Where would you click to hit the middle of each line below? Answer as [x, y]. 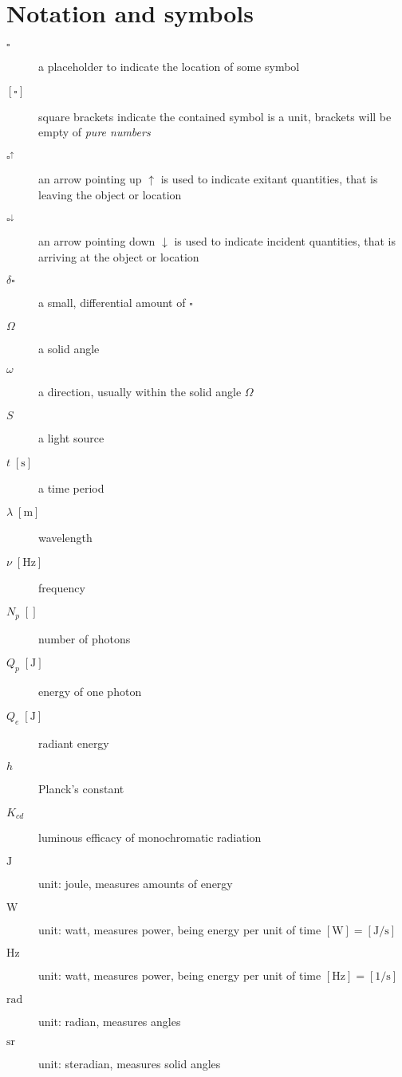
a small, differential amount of [112, 303]
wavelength [65, 538]
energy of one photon [90, 692]
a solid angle [69, 348]
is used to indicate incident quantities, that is [285, 241]
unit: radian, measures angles [110, 1021]
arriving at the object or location [119, 256]
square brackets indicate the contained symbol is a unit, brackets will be [215, 116]
